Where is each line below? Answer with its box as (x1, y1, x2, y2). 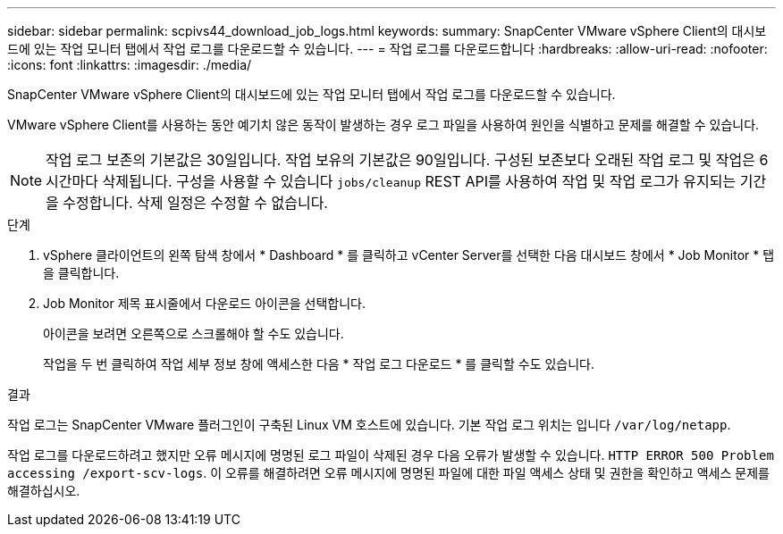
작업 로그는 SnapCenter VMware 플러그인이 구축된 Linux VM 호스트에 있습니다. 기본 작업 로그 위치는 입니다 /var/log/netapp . (7, 417, 731, 432)
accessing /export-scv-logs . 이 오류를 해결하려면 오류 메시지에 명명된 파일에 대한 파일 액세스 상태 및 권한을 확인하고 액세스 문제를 (7, 465, 770, 480)
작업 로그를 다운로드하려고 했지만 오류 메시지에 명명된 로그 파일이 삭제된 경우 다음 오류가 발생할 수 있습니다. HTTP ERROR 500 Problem (7, 447, 774, 463)
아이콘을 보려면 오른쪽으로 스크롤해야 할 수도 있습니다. (43, 326, 344, 341)
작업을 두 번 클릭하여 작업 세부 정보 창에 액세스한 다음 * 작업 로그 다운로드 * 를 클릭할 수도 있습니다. (43, 356, 595, 371)
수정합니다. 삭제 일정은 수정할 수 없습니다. (63, 194, 328, 212)
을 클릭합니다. (43, 265, 120, 280)
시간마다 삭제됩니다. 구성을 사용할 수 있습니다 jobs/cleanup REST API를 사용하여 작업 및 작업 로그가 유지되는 (46, 172, 737, 190)
